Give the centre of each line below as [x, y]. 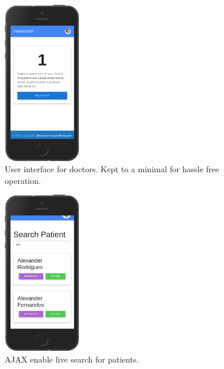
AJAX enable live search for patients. [72, 359]
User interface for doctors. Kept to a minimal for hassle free [112, 169]
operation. [23, 180]
